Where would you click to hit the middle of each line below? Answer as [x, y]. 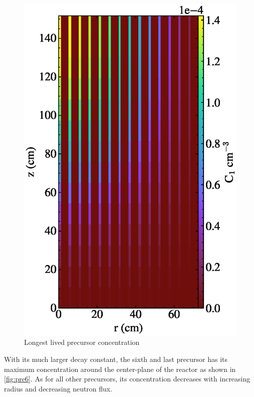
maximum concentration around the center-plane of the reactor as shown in [120, 369]
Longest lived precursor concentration [82, 342]
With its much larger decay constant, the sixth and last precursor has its [116, 359]
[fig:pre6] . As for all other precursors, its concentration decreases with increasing [127, 379]
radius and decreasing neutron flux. [58, 388]
